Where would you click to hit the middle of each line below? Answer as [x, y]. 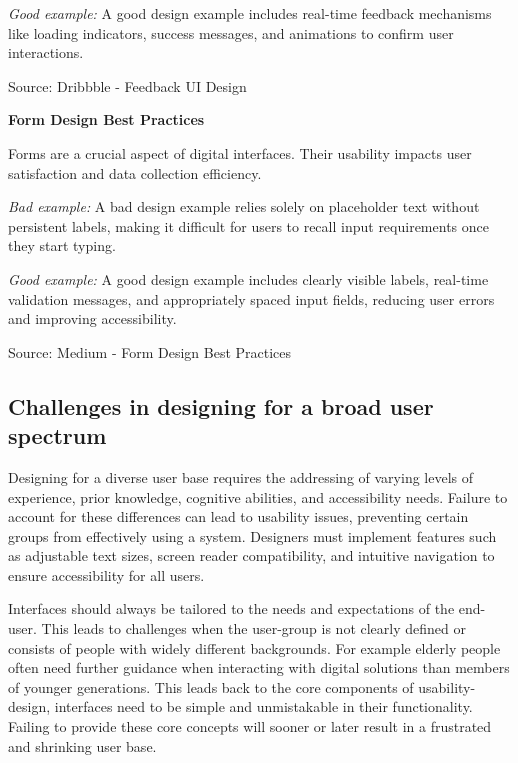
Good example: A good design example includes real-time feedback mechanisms [250, 13]
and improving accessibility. [92, 318]
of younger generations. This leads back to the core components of [211, 686]
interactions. [46, 52]
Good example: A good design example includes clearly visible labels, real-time [248, 278]
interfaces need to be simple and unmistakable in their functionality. [263, 706]
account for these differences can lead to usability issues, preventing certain [238, 516]
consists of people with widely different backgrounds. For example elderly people [254, 647]
